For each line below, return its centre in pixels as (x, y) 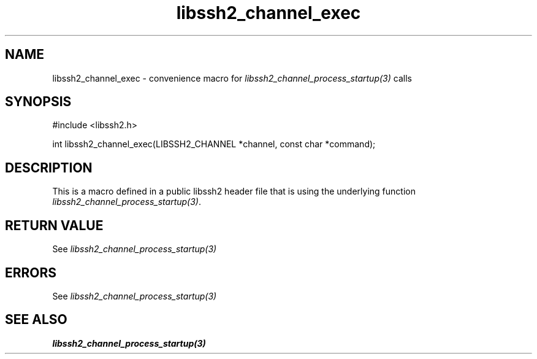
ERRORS (31, 272)
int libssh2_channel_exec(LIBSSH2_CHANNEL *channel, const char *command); (214, 144)
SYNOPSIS (38, 102)
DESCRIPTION (49, 168)
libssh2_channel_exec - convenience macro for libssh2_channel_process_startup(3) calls (232, 78)
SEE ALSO (36, 320)
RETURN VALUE (54, 225)
